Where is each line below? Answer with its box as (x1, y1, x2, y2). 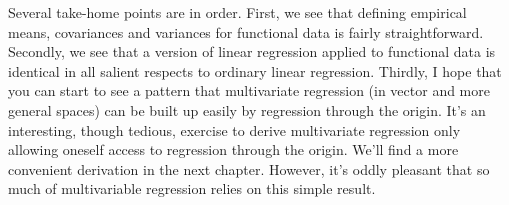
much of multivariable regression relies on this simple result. (8, 178, 376, 199)
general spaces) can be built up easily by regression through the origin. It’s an (8, 99, 486, 120)
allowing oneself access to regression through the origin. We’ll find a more (8, 139, 459, 160)
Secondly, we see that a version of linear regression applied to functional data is (8, 41, 496, 62)
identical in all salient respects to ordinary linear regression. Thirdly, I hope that (8, 60, 502, 81)
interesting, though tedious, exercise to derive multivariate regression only (8, 119, 461, 140)
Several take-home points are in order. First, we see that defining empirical (8, 2, 467, 22)
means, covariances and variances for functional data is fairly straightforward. (8, 21, 484, 42)
